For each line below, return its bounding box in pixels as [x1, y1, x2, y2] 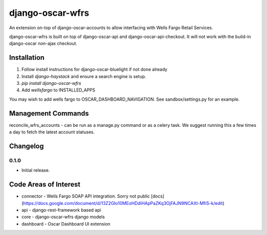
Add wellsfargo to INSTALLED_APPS [21, 87, 95, 93]
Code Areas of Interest [9, 180, 81, 189]
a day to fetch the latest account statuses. [9, 129, 95, 135]
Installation [9, 53, 44, 62]
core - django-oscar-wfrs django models [21, 214, 105, 220]
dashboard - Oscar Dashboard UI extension [21, 221, 111, 227]
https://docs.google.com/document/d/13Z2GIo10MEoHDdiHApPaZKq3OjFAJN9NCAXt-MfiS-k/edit [23, 200, 223, 206]
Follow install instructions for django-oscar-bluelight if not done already [21, 67, 168, 73]
